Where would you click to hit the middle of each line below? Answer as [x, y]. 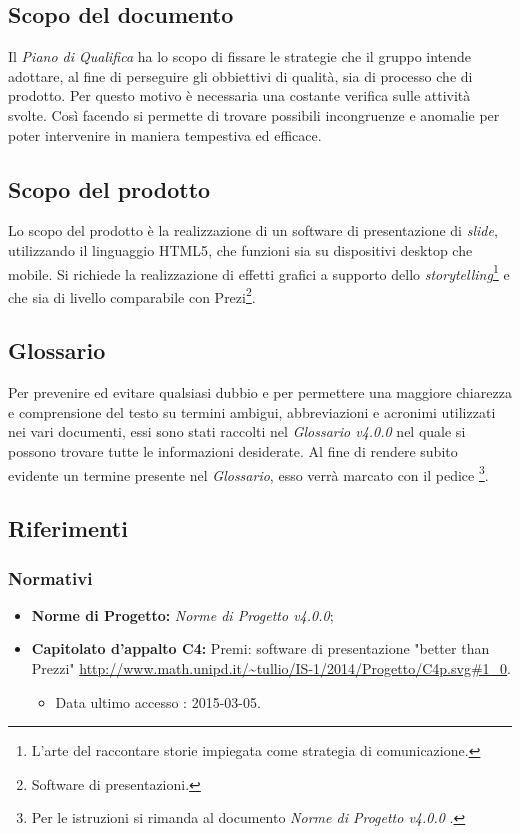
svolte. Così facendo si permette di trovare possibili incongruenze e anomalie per [254, 114]
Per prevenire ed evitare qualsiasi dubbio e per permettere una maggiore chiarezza [260, 392]
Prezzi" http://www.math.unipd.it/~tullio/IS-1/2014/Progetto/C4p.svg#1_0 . [271, 668]
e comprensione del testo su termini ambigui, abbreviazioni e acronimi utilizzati [252, 411]
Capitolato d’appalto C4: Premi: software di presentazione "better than [260, 648]
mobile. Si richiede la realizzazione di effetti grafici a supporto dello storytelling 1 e [259, 272]
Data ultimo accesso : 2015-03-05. [158, 701]
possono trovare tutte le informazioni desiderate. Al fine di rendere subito [233, 451]
